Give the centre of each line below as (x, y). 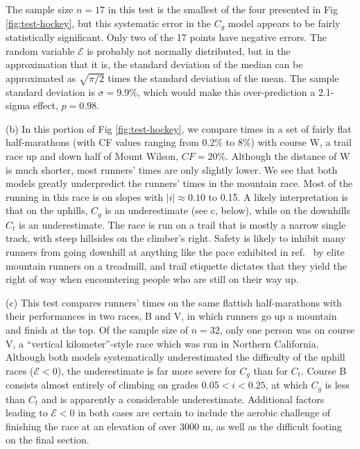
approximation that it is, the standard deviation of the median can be (154, 64)
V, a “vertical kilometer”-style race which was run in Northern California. (162, 343)
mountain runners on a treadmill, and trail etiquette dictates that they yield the (176, 265)
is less (337, 385)
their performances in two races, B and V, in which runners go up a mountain (171, 316)
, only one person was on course (287, 329)
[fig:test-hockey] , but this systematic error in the (108, 23)
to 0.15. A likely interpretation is (278, 196)
